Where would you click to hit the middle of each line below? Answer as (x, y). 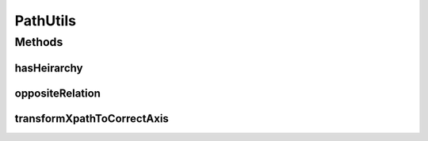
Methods (39, 42)
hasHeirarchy (49, 68)
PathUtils (46, 21)
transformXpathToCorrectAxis (92, 118)
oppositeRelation (57, 93)
